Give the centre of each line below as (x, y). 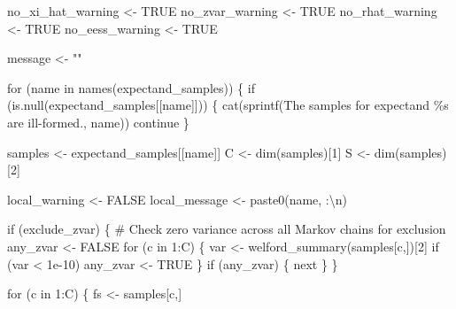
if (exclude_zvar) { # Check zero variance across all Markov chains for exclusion (227, 229)
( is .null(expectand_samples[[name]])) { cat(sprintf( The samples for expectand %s (228, 105)
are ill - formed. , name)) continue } (98, 122)
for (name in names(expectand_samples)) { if (131, 87)
